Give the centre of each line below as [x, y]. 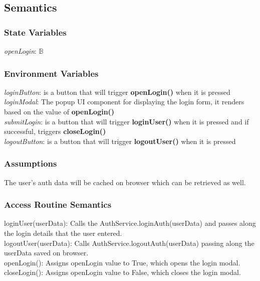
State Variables [35, 32]
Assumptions [31, 163]
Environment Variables [51, 73]
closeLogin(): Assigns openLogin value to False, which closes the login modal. [122, 272]
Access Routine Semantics [58, 204]
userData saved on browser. [46, 253]
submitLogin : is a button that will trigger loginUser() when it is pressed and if [126, 121]
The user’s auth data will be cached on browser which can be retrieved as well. [125, 182]
